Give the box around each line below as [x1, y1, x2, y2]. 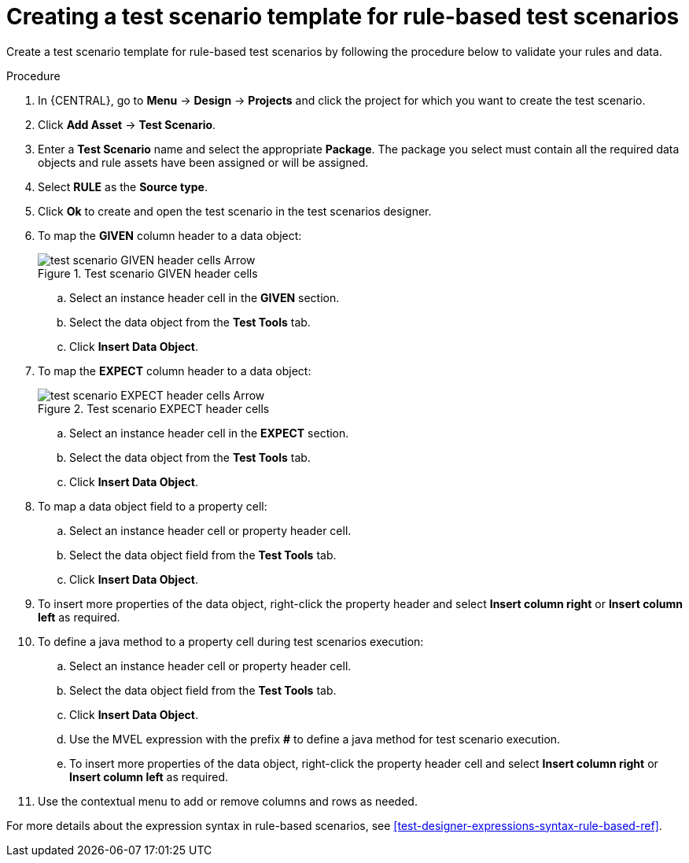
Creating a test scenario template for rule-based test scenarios [6, 3, 680, 30]
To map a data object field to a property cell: [38, 499, 267, 513]
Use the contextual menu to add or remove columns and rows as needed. [38, 794, 418, 808]
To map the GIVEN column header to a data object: [38, 228, 302, 242]
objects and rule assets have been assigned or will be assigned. [38, 155, 369, 169]
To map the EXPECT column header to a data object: [38, 363, 311, 378]
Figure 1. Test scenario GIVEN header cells [38, 266, 258, 280]
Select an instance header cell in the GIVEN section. [69, 290, 340, 304]
